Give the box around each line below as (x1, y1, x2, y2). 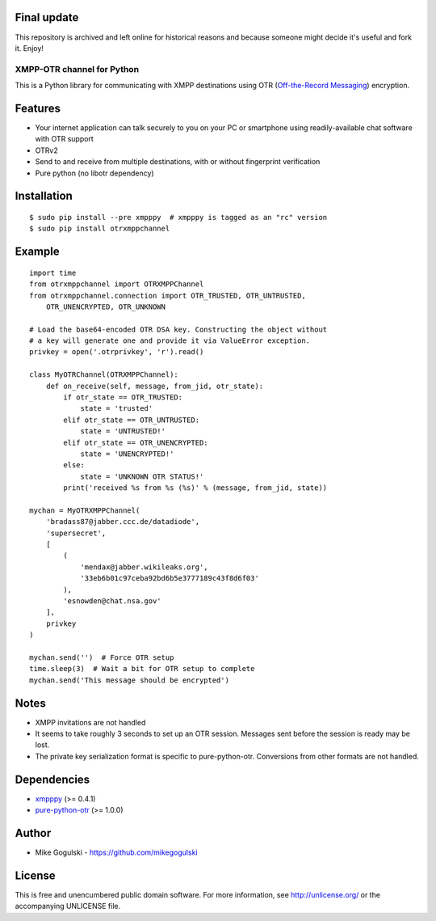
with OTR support (35, 134, 94, 144)
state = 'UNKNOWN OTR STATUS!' (80, 471, 204, 481)
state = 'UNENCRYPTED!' (80, 449, 174, 458)
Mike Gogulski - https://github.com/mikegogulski (35, 847, 198, 857)
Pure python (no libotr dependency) (35, 168, 154, 178)
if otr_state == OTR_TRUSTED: (63, 393, 183, 402)
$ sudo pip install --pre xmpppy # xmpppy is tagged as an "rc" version (29, 213, 328, 222)
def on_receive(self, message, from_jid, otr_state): (45, 381, 264, 391)
